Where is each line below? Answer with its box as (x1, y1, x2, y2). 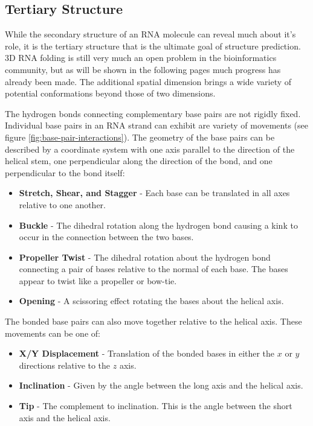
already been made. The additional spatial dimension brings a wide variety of (5, 75, 292, 87)
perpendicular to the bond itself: (5, 166, 125, 179)
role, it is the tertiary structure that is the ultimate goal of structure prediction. (5, 39, 301, 52)
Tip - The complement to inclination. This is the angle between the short (19, 399, 292, 412)
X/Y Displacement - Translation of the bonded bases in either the (19, 347, 275, 360)
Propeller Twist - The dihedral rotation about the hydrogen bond (19, 250, 271, 263)
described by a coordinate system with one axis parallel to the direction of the (5, 142, 295, 155)
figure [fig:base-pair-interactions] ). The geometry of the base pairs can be (5, 130, 275, 143)
